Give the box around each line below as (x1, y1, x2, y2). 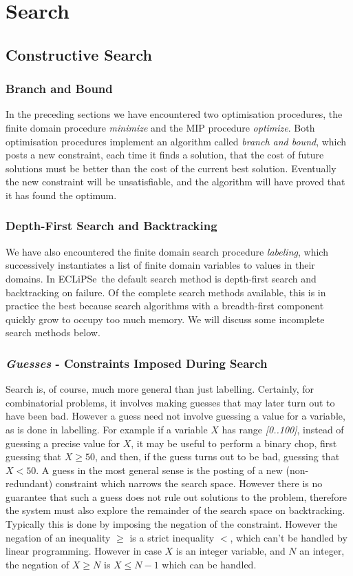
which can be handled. (162, 557, 257, 571)
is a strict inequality (129, 530, 215, 544)
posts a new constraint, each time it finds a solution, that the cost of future (6, 147, 324, 162)
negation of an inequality (6, 530, 111, 544)
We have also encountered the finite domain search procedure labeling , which (6, 244, 328, 258)
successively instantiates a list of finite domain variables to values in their (6, 258, 315, 272)
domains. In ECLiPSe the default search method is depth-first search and (6, 271, 317, 285)
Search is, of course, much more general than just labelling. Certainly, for (6, 382, 314, 396)
